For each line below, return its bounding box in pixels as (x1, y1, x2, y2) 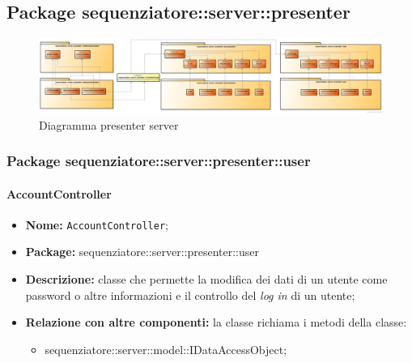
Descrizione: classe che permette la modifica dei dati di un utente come (25, 271, 388, 288)
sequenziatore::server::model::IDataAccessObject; (45, 340, 287, 357)
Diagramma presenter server (39, 116, 179, 133)
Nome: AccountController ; (25, 216, 168, 233)
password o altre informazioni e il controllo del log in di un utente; (25, 286, 355, 303)
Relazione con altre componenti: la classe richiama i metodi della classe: (25, 314, 407, 331)
